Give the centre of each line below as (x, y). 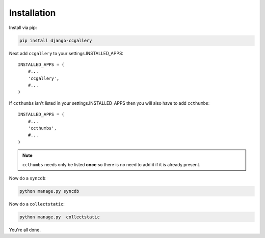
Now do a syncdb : (28, 178)
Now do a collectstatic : (37, 204)
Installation (32, 13)
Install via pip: (23, 28)
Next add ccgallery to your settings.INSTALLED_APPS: (66, 53)
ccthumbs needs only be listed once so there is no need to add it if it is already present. (111, 164)
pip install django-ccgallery (56, 40)
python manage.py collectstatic (60, 217)
